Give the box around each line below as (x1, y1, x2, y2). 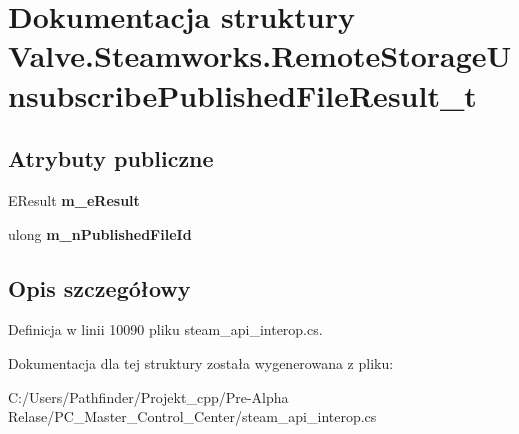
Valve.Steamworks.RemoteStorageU (8, 35, 512, 76)
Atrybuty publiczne (8, 143, 214, 174)
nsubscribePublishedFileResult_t (8, 74, 477, 115)
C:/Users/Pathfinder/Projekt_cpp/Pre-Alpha (8, 386, 289, 407)
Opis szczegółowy (8, 272, 191, 303)
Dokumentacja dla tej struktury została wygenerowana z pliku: (8, 352, 394, 373)
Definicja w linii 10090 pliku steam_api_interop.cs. (8, 319, 323, 340)
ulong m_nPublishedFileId (8, 223, 192, 244)
